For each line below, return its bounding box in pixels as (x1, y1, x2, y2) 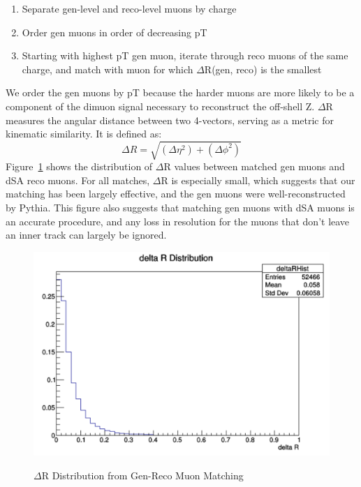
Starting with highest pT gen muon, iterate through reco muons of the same (22, 48, 348, 63)
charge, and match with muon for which (22, 61, 193, 76)
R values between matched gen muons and (163, 159, 345, 174)
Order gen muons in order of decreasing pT (22, 24, 207, 39)
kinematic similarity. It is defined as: (6, 126, 162, 141)
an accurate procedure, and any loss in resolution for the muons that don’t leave (6, 213, 350, 228)
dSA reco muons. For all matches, (6, 172, 150, 187)
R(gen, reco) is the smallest (204, 61, 322, 76)
